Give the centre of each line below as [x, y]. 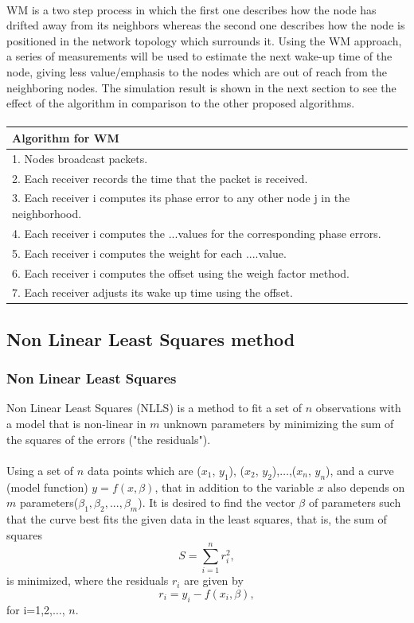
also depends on [366, 487]
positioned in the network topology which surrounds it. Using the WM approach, [204, 40]
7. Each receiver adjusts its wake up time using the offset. [152, 292]
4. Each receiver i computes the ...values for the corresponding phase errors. [197, 233]
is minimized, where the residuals [88, 580]
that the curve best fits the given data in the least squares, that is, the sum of [197, 519]
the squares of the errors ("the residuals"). [109, 439]
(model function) [47, 487]
